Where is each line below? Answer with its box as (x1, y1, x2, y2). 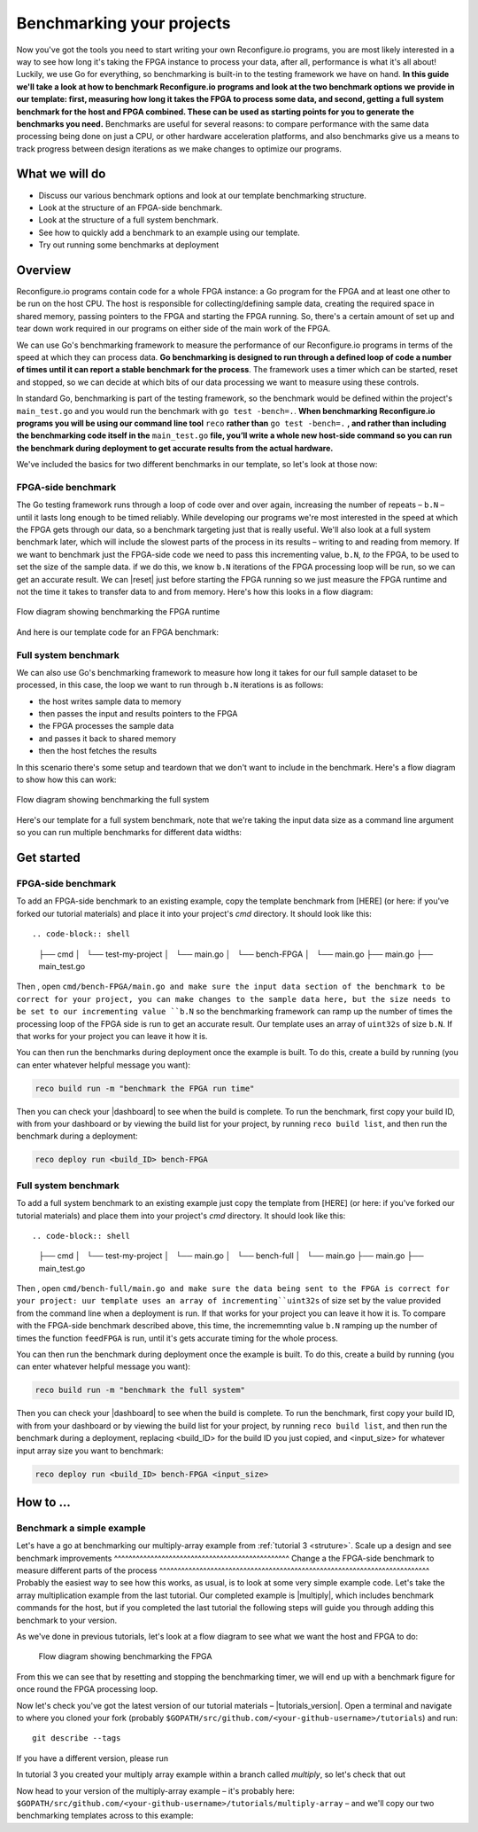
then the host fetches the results (38, 746, 158, 756)
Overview (16, 262, 72, 278)
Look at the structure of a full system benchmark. (38, 215, 219, 225)
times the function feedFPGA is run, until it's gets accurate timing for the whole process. (16, 1333, 338, 1343)
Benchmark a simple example (16, 1522, 146, 1534)
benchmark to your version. (16, 1615, 118, 1625)
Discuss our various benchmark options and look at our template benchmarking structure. (38, 190, 366, 200)
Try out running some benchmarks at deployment (38, 239, 220, 250)
